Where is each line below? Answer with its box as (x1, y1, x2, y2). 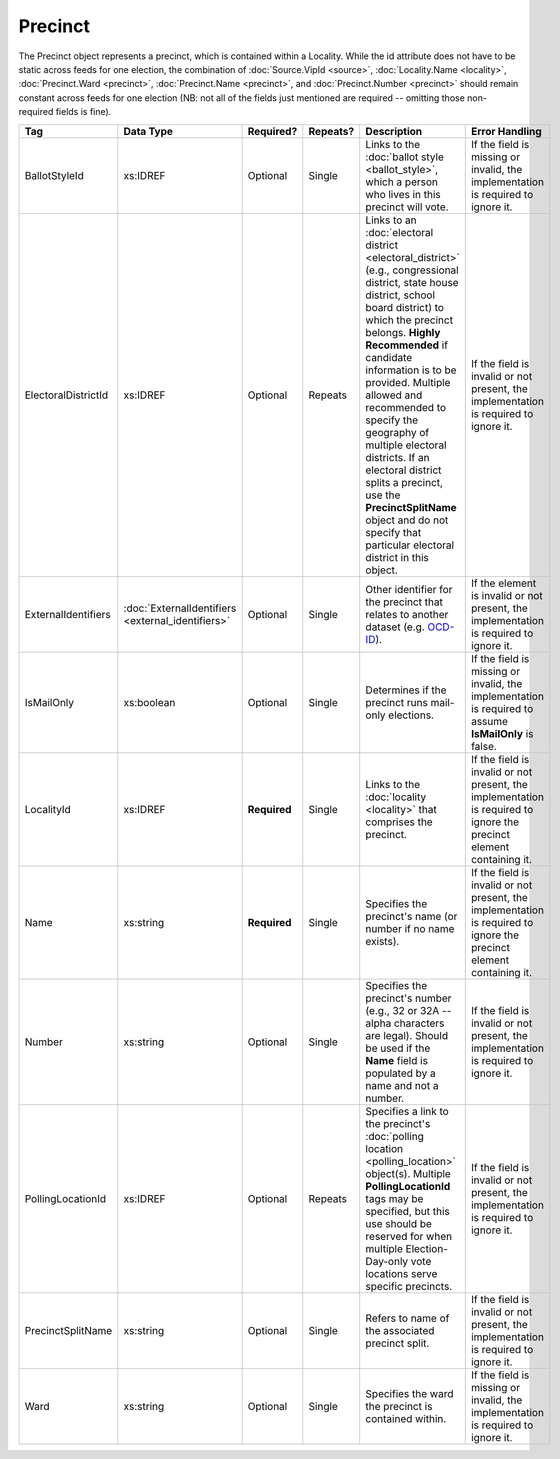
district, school (365, 288, 435, 302)
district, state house (365, 275, 459, 289)
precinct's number (365, 991, 452, 1005)
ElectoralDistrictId (24, 388, 109, 402)
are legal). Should (365, 1028, 449, 1042)
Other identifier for (365, 582, 453, 596)
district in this (365, 550, 429, 564)
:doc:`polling (365, 1129, 425, 1143)
